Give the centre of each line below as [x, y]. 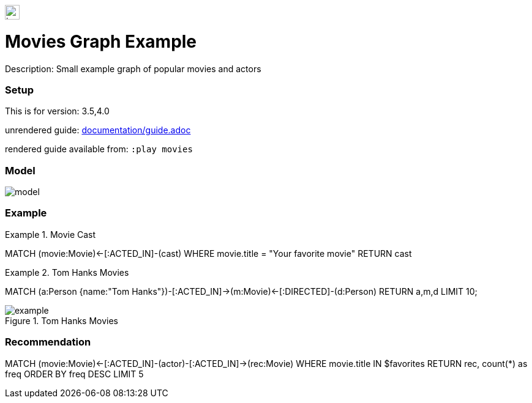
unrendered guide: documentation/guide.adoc [98, 130]
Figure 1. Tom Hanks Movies [62, 320]
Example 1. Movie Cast [51, 234]
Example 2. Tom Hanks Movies [67, 272]
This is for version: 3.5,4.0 [57, 111]
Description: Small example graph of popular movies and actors [133, 68]
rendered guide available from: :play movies [99, 149]
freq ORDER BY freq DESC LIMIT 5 [74, 374]
